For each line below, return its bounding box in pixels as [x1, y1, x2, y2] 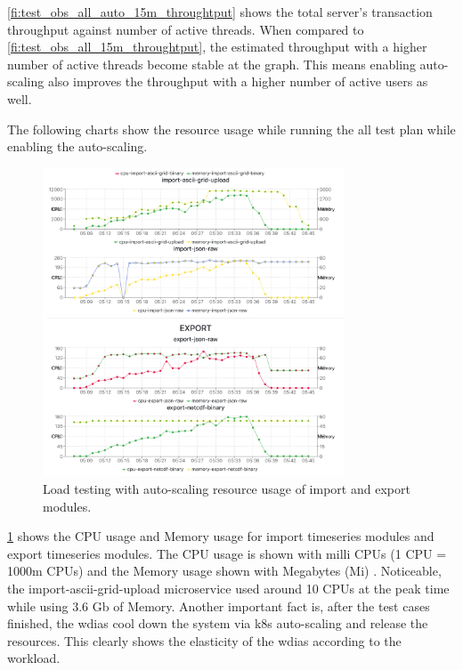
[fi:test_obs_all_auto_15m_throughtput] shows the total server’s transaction [7, 3, 433, 20]
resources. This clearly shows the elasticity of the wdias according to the [7, 631, 402, 650]
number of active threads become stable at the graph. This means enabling [7, 54, 416, 73]
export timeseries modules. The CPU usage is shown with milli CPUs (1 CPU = [7, 544, 447, 562]
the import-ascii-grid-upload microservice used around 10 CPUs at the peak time [7, 578, 450, 597]
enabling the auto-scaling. [7, 137, 148, 156]
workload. [7, 649, 61, 667]
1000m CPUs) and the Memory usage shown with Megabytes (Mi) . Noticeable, [7, 561, 442, 580]
